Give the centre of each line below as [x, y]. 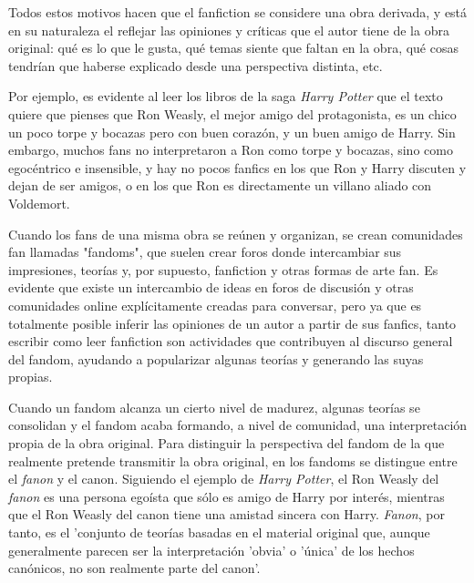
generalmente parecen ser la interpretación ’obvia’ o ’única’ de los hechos [211, 550]
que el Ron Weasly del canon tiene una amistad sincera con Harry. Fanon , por [227, 514]
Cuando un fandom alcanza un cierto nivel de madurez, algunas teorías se [214, 407]
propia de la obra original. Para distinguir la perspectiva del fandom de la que [227, 443]
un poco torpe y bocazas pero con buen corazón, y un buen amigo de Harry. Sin [232, 132]
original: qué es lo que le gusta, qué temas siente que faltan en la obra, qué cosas [233, 48]
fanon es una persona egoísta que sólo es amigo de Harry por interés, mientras [227, 496]
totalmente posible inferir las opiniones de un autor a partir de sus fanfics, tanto [232, 323]
